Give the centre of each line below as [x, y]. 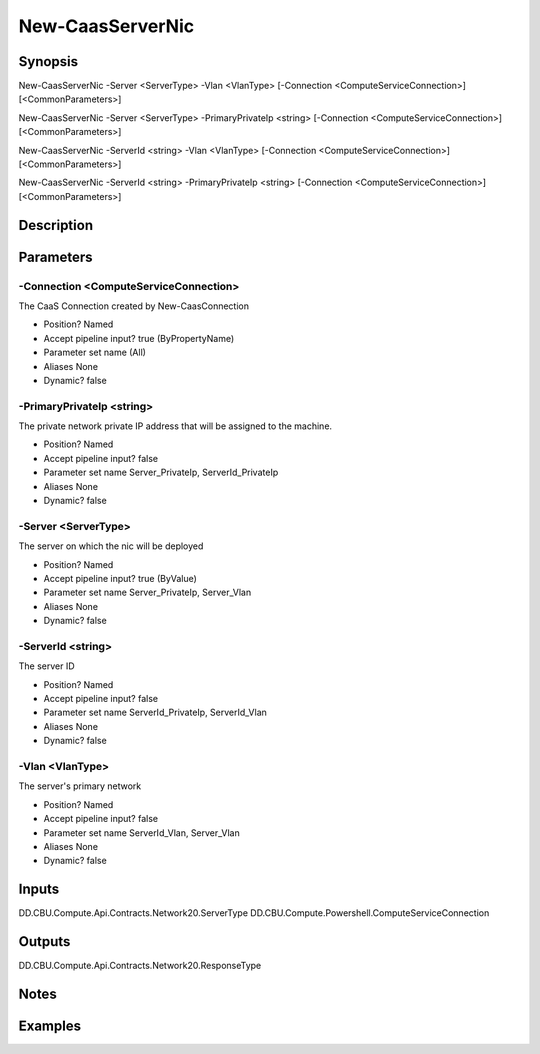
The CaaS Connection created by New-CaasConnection [134, 306]
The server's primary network [80, 786]
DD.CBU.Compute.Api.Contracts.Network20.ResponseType [140, 966]
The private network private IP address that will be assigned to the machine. [175, 426]
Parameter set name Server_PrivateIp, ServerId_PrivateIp [161, 472]
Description [56, 225]
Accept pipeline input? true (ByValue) [120, 578]
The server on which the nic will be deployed [111, 546]
